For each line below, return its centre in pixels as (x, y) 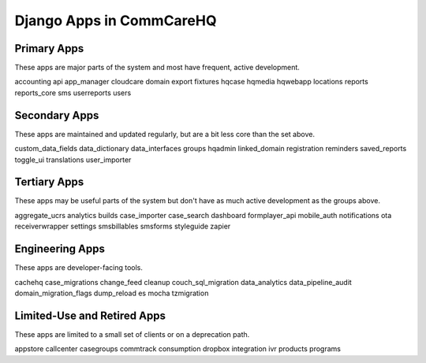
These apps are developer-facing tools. (79, 268)
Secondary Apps (57, 115)
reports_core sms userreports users (73, 93)
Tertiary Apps (49, 182)
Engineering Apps (60, 249)
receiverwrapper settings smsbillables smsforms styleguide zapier (123, 226)
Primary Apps (49, 48)
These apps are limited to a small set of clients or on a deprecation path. (132, 334)
